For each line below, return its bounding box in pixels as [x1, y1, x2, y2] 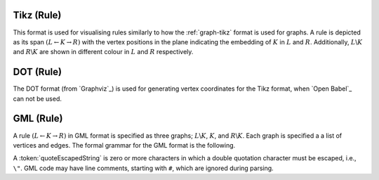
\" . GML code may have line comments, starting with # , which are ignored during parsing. [13, 164, 274, 172]
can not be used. [13, 94, 62, 103]
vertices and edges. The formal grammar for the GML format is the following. [13, 141, 236, 149]
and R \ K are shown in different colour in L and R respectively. [13, 48, 194, 56]
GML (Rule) [13, 112, 63, 124]
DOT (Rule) [13, 66, 62, 78]
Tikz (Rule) [13, 9, 62, 21]
